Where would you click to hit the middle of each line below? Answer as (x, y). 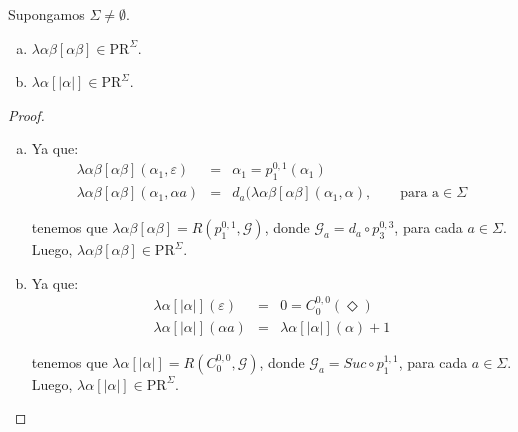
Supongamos (46, 14)
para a (420, 193)
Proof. (26, 114)
